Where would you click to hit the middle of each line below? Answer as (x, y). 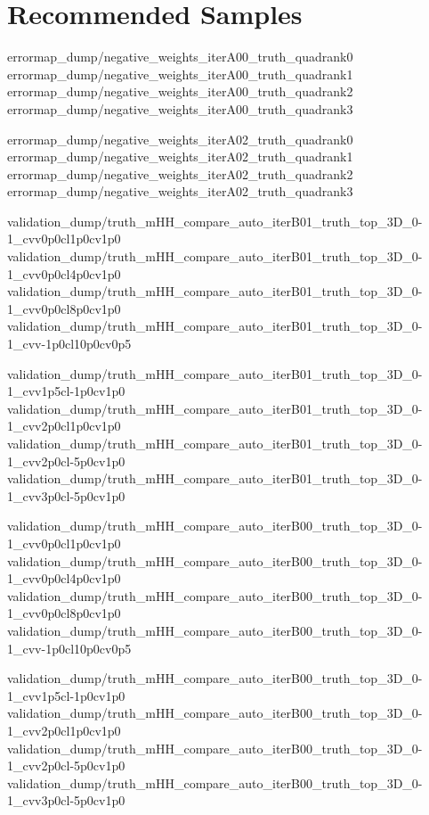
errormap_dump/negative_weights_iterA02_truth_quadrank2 (180, 173)
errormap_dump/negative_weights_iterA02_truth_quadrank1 (180, 156)
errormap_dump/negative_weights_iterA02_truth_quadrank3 (180, 191)
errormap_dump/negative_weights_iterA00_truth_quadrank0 (180, 57)
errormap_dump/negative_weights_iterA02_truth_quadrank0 (180, 139)
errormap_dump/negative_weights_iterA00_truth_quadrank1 (180, 74)
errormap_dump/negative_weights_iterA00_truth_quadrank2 (180, 91)
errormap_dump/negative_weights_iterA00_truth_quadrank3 (180, 108)
